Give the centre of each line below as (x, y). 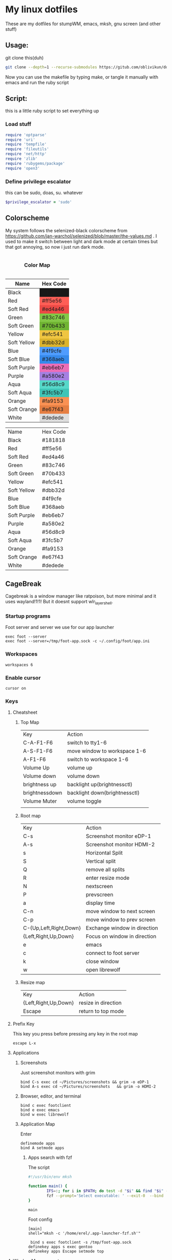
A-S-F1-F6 (38, 751)
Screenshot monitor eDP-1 (119, 836)
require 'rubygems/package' (35, 163)
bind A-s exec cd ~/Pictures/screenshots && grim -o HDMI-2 (88, 1087)
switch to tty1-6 (87, 743)
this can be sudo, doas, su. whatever (44, 193)
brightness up (40, 785)
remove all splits (105, 869)
